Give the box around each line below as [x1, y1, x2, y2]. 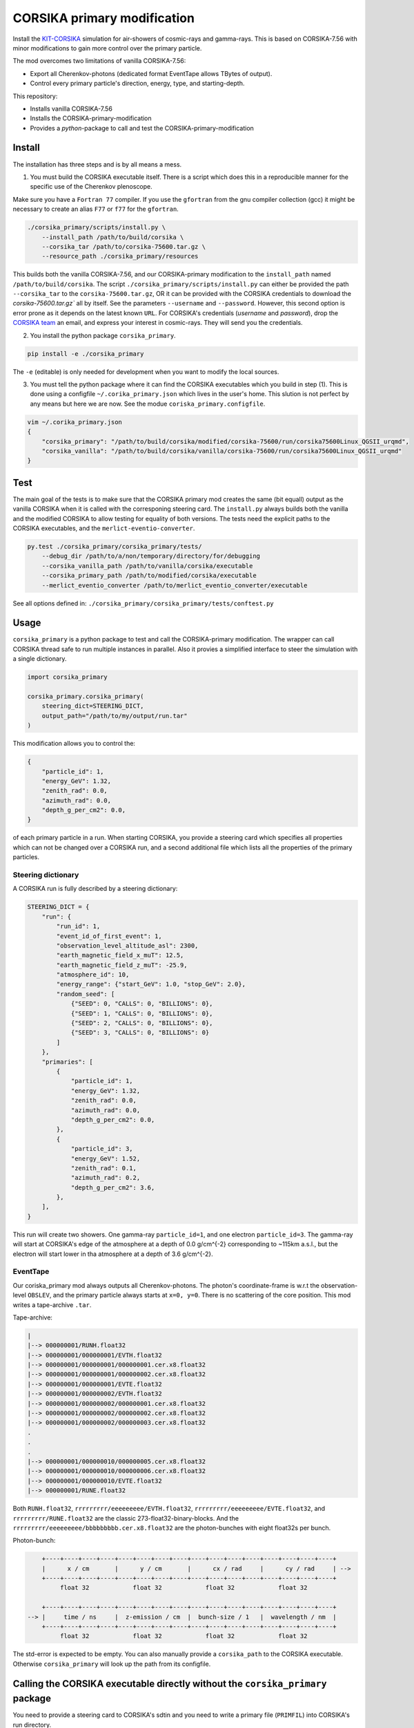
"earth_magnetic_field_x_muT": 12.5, [56, 951, 184, 959]
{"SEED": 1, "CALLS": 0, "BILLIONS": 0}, [70, 1009, 213, 1017]
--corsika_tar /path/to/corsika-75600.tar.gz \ [41, 243, 206, 250]
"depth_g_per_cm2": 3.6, [70, 1183, 155, 1192]
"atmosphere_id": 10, [56, 971, 130, 979]
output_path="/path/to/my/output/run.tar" [41, 712, 188, 720]
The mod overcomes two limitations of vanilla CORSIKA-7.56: [12, 57, 186, 65]
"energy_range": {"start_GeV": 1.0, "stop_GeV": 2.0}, [56, 980, 246, 988]
